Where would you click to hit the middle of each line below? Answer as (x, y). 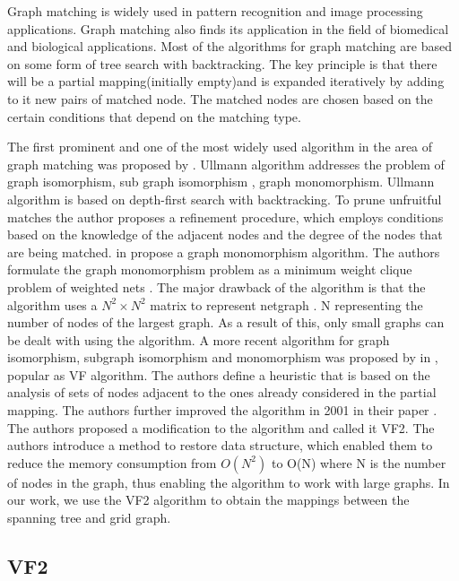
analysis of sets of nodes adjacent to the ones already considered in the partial (222, 392)
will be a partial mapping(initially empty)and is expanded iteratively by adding (226, 81)
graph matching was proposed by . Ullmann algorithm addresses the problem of (226, 164)
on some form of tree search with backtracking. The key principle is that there (222, 63)
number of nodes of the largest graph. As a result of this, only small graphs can (226, 322)
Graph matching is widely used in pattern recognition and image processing (215, 11)
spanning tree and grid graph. (89, 518)
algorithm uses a (52, 304)
